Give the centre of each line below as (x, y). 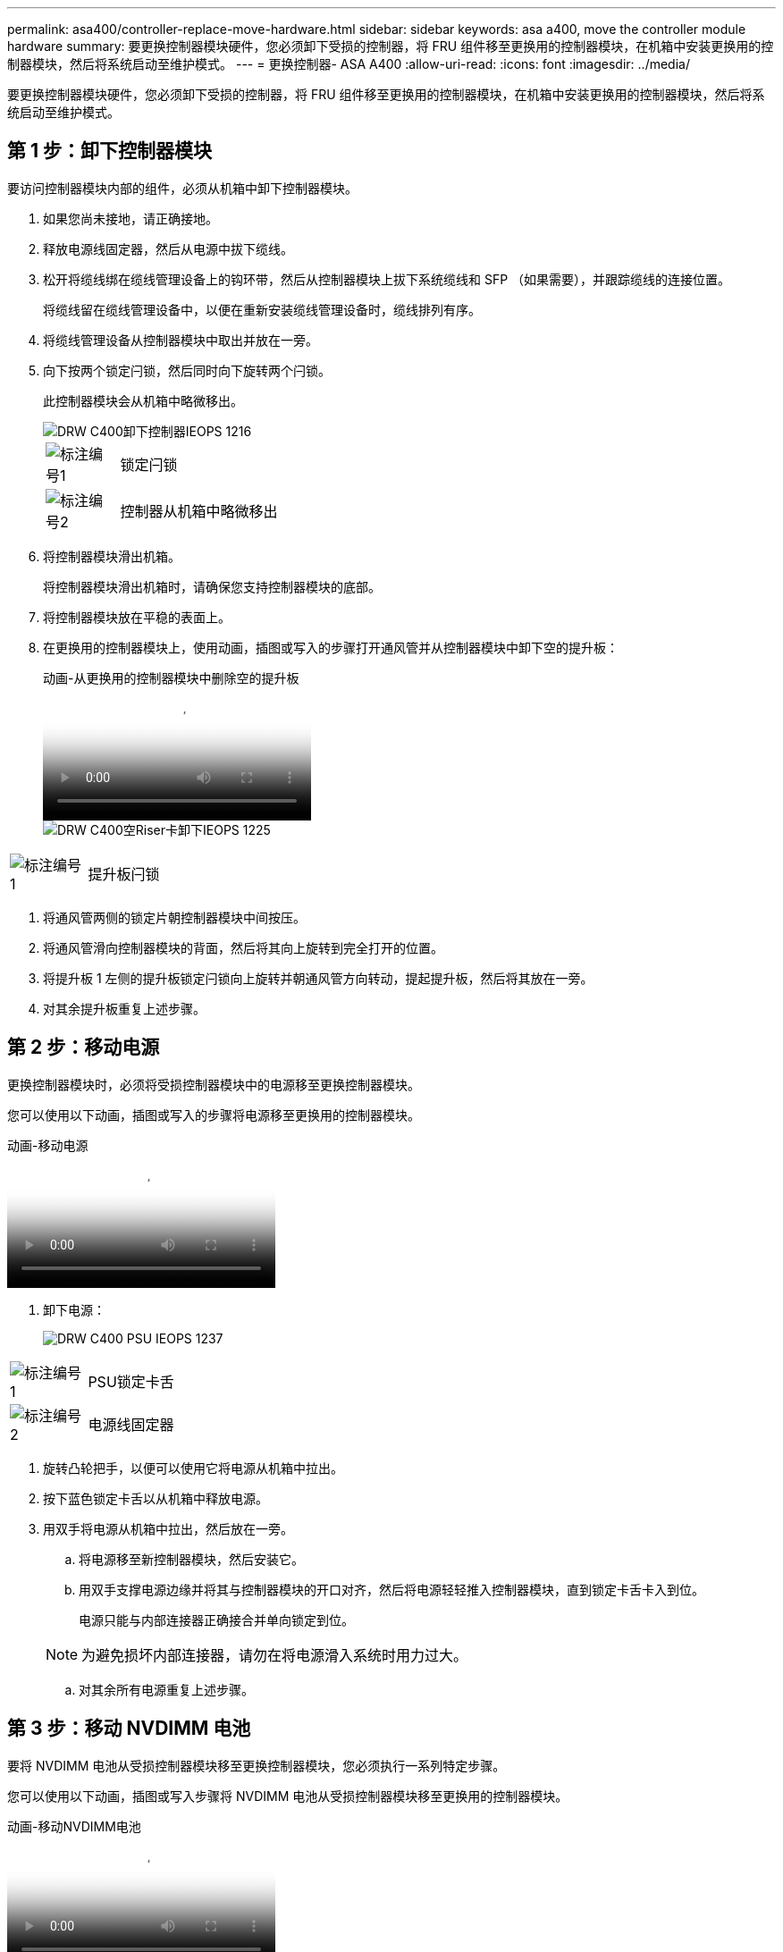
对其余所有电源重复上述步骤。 (166, 1689)
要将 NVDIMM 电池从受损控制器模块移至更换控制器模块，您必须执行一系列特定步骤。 (257, 1765)
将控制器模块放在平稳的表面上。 (137, 617)
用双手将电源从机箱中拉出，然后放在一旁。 (168, 1528)
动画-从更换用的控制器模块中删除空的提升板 (171, 677)
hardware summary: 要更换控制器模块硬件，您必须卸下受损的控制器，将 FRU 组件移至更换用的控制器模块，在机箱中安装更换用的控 (391, 46)
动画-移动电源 (48, 1145)
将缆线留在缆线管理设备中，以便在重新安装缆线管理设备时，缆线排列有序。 (262, 309)
